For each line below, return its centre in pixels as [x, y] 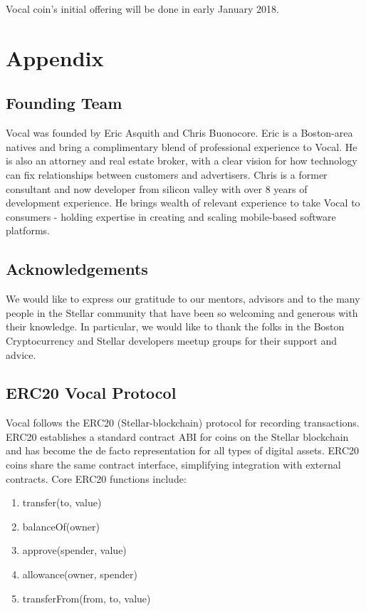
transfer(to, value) [62, 502]
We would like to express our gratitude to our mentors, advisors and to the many [183, 299]
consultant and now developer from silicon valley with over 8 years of [157, 188]
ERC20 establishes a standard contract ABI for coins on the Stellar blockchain [177, 436]
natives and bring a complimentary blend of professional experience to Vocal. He [182, 146]
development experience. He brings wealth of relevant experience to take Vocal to [183, 203]
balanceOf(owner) [61, 526]
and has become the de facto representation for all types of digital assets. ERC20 [182, 450]
